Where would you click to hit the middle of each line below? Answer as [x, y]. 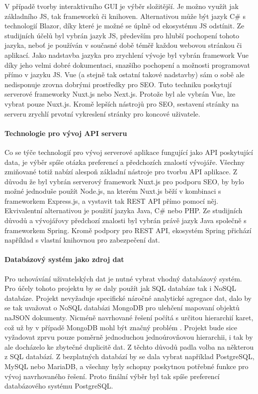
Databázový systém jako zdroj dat [64, 259]
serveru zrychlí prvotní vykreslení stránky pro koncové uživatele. [102, 113]
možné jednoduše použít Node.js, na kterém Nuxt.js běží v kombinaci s [113, 191]
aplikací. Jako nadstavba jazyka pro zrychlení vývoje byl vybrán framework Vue [127, 55]
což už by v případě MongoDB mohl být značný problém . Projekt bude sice [121, 327]
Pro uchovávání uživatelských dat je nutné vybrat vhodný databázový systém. [123, 278]
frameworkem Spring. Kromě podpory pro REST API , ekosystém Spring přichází [128, 230]
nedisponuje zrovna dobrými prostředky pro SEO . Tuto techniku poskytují [118, 84]
